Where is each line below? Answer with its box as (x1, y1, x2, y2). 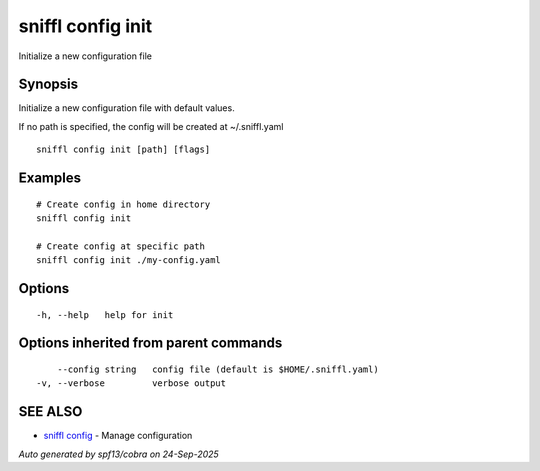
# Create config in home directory (36, 198, 211, 210)
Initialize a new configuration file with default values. (18, 102, 235, 114)
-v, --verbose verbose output (36, 378, 227, 389)
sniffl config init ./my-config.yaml (36, 255, 222, 266)
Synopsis (18, 76, 79, 93)
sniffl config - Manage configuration (43, 430, 193, 442)
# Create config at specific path (36, 240, 205, 252)
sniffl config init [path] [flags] (36, 144, 211, 155)
